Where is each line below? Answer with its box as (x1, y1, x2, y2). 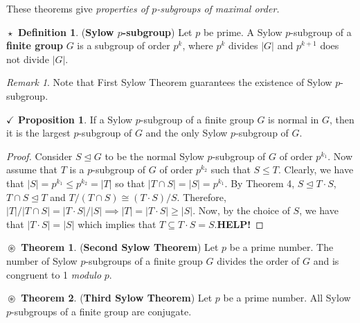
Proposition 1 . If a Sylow (18, 112, 133, 126)
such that (210, 162, 251, 177)
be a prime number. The (229, 240, 334, 254)
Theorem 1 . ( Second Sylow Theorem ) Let (21, 240, 219, 254)
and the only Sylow (145, 125, 228, 140)
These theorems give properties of (6, 1, 149, 15)
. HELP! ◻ (214, 216, 264, 231)
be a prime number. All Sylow (223, 290, 351, 305)
